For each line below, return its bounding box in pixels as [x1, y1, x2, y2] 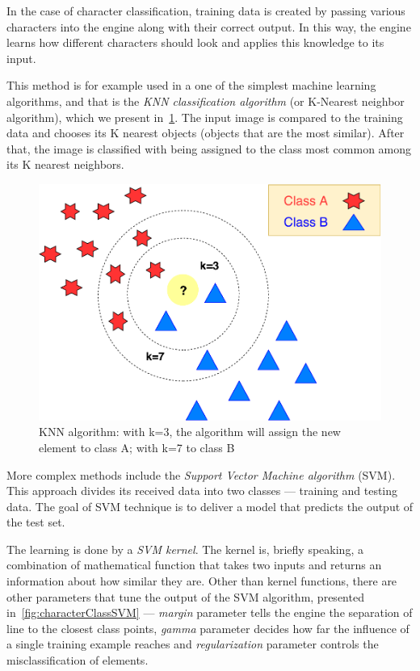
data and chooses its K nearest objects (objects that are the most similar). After [6, 124, 405, 141]
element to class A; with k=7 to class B [39, 438, 235, 455]
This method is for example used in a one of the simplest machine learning [6, 77, 376, 94]
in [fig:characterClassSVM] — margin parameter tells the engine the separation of [6, 604, 413, 621]
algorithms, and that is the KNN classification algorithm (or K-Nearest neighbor [6, 92, 405, 109]
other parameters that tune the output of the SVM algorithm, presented [6, 588, 364, 605]
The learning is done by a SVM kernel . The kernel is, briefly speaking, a [6, 540, 363, 557]
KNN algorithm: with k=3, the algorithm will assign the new [39, 423, 341, 440]
